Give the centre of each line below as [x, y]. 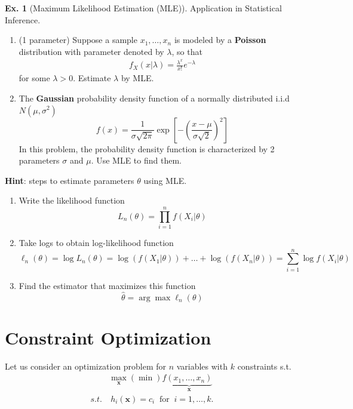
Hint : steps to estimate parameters [70, 180]
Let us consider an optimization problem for [85, 366]
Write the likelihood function [72, 200]
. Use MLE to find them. [136, 160]
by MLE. [137, 78]
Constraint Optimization [108, 337]
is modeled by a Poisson [220, 40]
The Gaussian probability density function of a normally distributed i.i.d [154, 98]
